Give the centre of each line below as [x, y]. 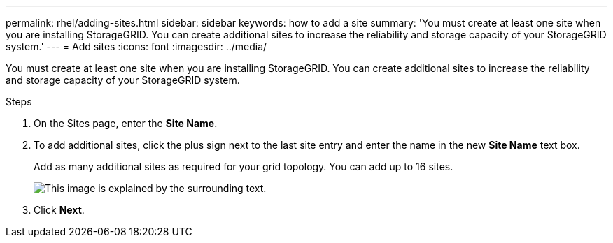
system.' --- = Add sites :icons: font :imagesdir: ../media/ [136, 46]
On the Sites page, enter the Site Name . [126, 123]
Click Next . [59, 210]
